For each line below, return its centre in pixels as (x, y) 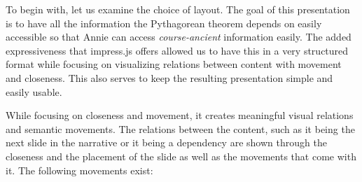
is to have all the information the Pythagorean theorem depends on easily (164, 23)
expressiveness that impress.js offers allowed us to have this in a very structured (177, 50)
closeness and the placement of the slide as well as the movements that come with (181, 156)
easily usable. (34, 91)
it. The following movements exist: (79, 170)
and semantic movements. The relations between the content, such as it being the (180, 128)
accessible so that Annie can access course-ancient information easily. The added (179, 37)
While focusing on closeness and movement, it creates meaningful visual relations (180, 115)
